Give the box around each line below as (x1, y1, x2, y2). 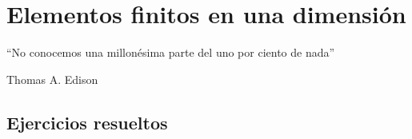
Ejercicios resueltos (6, 109, 168, 134)
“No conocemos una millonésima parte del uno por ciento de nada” (6, 44, 335, 61)
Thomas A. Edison (6, 70, 98, 87)
